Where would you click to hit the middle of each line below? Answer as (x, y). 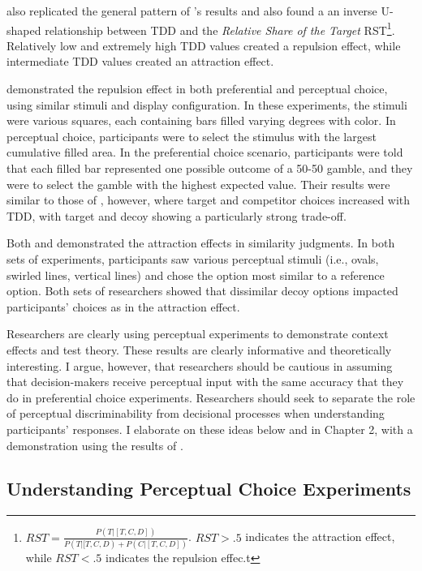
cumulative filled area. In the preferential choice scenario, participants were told (205, 152)
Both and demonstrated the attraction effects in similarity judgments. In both (201, 243)
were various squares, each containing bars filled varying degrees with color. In (201, 120)
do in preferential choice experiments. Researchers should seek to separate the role (211, 397)
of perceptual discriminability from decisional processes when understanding (196, 413)
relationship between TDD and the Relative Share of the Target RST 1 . (220, 28)
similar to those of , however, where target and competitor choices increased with (209, 200)
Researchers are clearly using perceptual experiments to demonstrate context (198, 334)
